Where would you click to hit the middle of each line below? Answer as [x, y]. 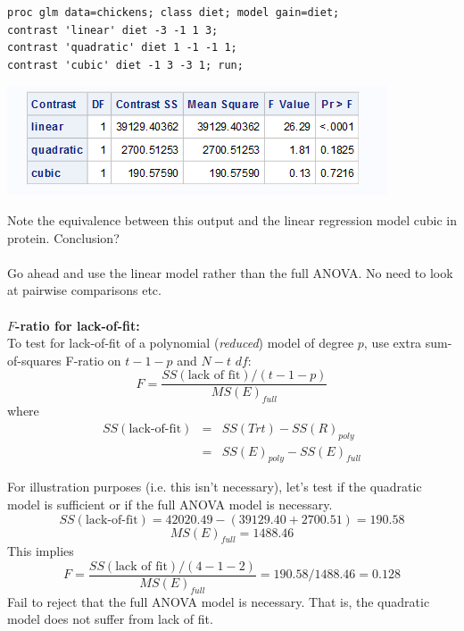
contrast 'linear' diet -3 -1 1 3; [113, 30]
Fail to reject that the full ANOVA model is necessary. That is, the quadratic [219, 601]
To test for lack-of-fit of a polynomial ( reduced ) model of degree [181, 343]
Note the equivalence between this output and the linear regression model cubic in [232, 219]
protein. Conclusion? [63, 237]
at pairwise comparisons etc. [84, 290]
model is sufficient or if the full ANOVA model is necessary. [170, 505]
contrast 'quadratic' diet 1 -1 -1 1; [122, 48]
